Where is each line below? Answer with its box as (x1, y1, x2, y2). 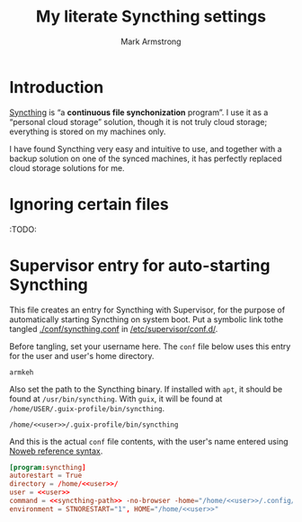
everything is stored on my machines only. (9, 126, 166, 137)
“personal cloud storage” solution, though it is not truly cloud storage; (9, 116, 268, 127)
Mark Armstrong (120, 36, 182, 47)
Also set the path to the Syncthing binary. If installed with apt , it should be (9, 383, 283, 394)
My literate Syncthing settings (35, 6, 267, 27)
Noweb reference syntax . (9, 445, 103, 456)
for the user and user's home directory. (9, 350, 155, 361)
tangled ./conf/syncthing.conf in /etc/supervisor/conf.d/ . (9, 323, 218, 334)
